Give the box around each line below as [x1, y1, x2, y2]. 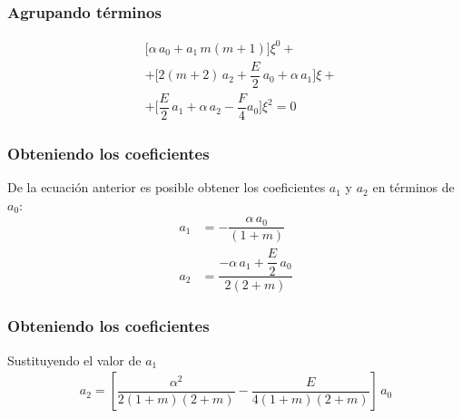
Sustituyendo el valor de [7, 350, 142, 369]
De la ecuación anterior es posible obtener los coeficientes [7, 178, 326, 197]
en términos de [372, 178, 455, 197]
